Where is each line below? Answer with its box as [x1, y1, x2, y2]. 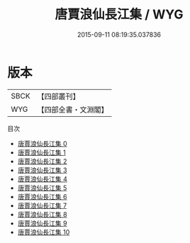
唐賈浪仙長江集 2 [17, 157, 67, 165]
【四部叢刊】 [37, 91, 80, 101]
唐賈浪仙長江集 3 [17, 166, 67, 174]
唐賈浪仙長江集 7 [17, 201, 67, 210]
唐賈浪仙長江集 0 [17, 139, 67, 147]
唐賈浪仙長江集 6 [17, 192, 67, 200]
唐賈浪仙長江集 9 [17, 219, 67, 227]
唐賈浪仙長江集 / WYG [55, 6, 184, 23]
